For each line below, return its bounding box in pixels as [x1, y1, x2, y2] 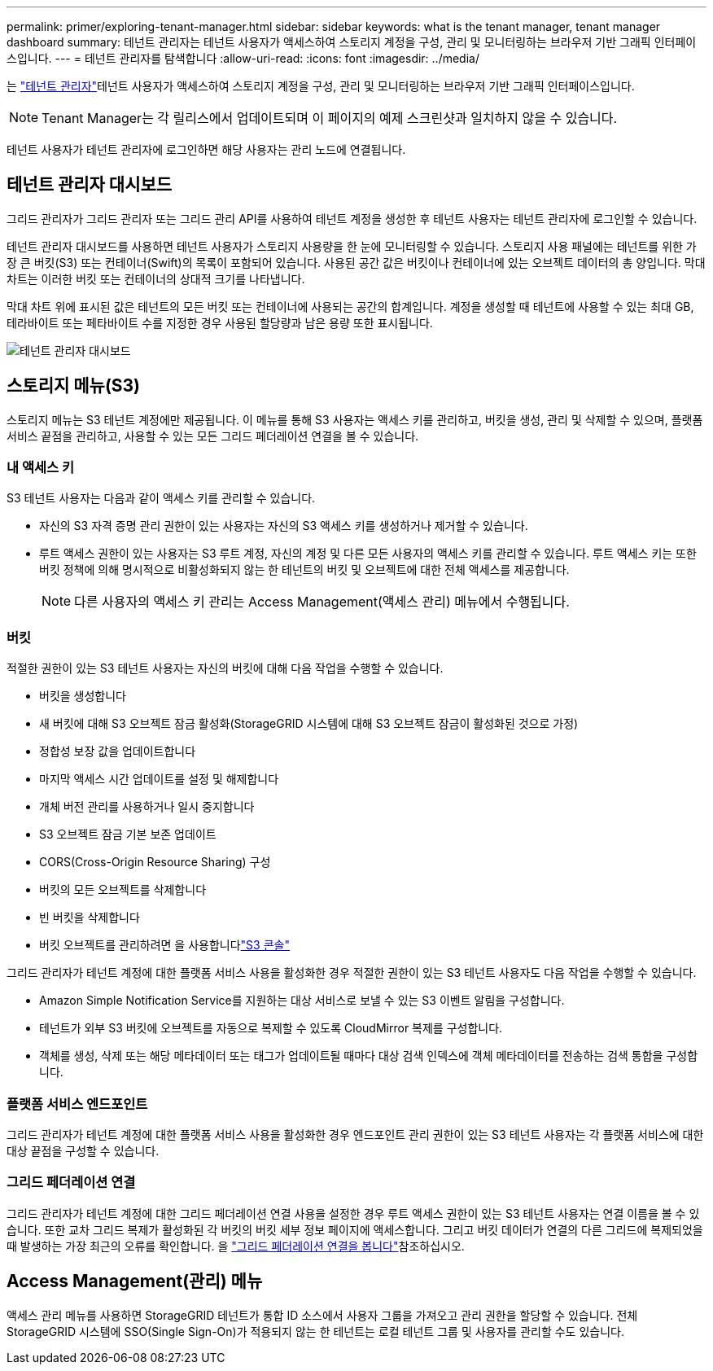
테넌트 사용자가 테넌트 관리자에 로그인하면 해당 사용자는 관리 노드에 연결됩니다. [7, 142, 406, 156]
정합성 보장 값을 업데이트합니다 [39, 744, 196, 759]
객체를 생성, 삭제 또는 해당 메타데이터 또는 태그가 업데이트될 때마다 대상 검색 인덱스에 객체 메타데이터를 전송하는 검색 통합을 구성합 [39, 1049, 698, 1063]
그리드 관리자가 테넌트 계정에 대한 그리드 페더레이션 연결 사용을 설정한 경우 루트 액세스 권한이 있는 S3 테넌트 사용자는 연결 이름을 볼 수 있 [7, 1206, 700, 1220]
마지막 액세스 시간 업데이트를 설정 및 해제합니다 [39, 772, 279, 786]
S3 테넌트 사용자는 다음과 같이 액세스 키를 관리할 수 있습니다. [7, 491, 316, 506]
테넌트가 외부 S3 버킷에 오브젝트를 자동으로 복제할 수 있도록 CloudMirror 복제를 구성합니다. [39, 1021, 503, 1036]
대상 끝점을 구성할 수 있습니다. [7, 1143, 160, 1158]
